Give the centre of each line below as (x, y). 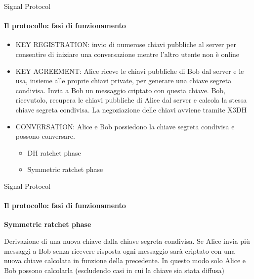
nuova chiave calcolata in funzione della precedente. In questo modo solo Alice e (125, 260)
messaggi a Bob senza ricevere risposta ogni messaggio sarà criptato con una (120, 251)
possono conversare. (45, 136)
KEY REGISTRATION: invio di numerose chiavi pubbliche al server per (126, 44)
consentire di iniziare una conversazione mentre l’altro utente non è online (127, 54)
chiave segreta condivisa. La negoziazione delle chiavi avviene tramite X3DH (131, 109)
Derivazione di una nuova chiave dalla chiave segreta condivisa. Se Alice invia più (127, 241)
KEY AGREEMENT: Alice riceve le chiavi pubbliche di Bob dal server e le (130, 71)
